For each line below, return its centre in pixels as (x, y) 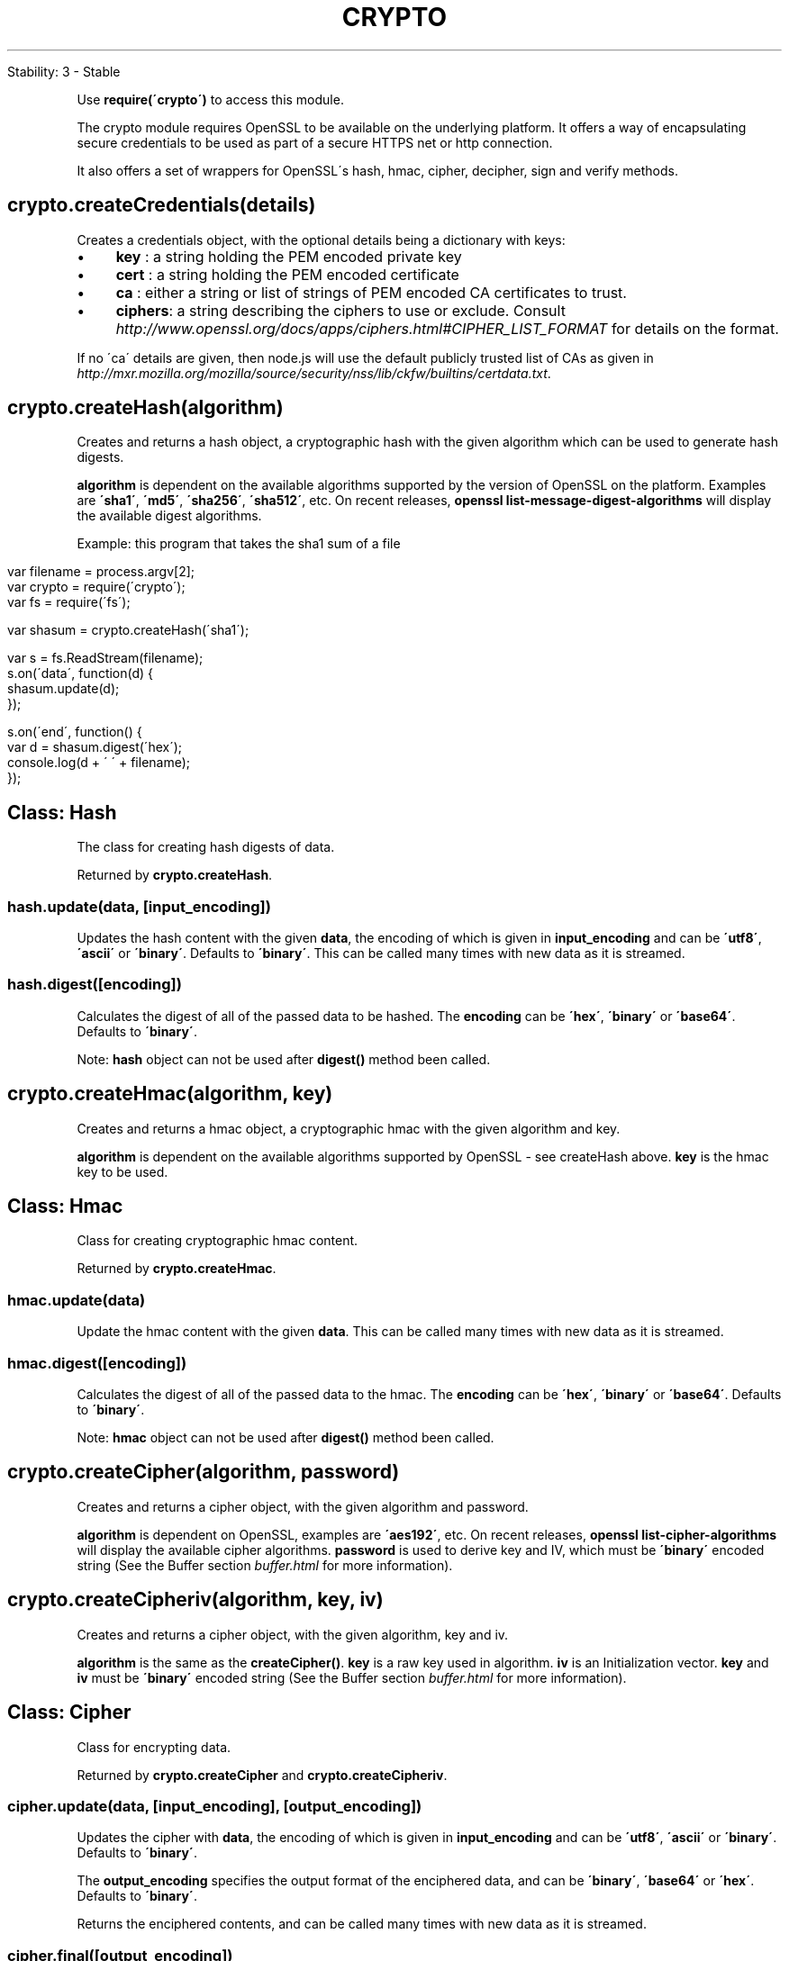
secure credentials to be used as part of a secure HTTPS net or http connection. (315, 142)
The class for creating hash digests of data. (206, 847)
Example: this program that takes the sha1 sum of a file (239, 544)
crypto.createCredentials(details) (162, 205)
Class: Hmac (65, 1206)
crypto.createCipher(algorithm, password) (204, 1472)
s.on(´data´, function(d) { (81, 673)
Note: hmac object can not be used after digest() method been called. (286, 1437)
